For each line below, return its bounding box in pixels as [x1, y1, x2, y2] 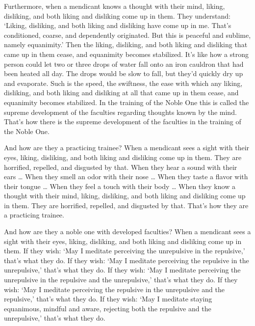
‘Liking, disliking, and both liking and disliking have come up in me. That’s [4, 20, 231, 30]
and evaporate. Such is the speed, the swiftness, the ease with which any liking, [4, 78, 243, 88]
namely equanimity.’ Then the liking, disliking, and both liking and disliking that [4, 39, 248, 50]
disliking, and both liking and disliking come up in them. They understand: [4, 10, 230, 21]
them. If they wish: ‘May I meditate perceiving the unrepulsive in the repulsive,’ [4, 245, 245, 256]
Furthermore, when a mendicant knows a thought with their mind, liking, [4, 1, 225, 11]
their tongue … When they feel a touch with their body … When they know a [4, 181, 235, 191]
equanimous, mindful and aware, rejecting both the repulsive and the [4, 303, 211, 313]
